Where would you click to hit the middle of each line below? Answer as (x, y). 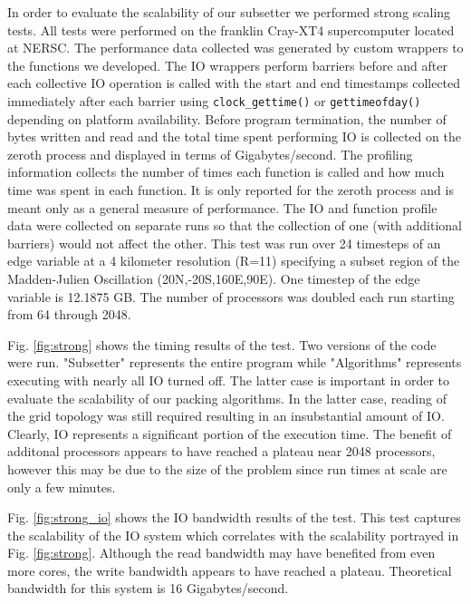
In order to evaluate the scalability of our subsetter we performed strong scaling (229, 12)
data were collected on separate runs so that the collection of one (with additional (235, 225)
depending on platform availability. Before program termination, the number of (227, 118)
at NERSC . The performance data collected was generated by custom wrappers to (235, 48)
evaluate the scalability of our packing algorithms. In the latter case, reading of (227, 398)
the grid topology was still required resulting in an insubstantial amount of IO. (226, 416)
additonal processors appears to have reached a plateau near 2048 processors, (221, 451)
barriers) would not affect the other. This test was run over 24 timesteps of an (224, 243)
